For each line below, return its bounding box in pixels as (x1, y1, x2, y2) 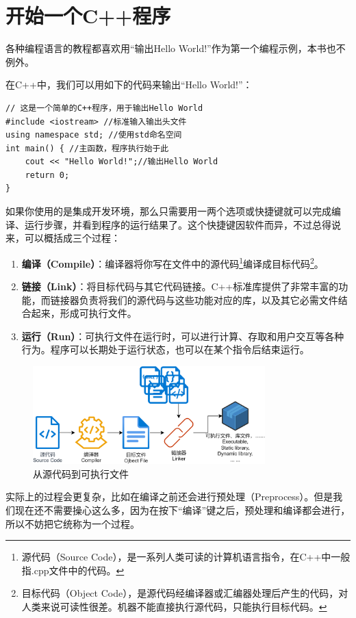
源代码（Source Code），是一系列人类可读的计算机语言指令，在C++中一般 (21, 550, 351, 564)
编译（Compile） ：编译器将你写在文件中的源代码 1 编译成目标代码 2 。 (21, 254, 324, 270)
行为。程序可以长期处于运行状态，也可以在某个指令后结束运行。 (21, 342, 309, 357)
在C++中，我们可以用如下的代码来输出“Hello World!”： (5, 77, 253, 92)
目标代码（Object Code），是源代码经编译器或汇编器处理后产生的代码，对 (21, 586, 348, 600)
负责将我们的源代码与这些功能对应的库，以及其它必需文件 (79, 292, 338, 307)
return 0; (25, 170, 70, 180)
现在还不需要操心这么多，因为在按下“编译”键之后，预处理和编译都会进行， (14, 503, 351, 517)
